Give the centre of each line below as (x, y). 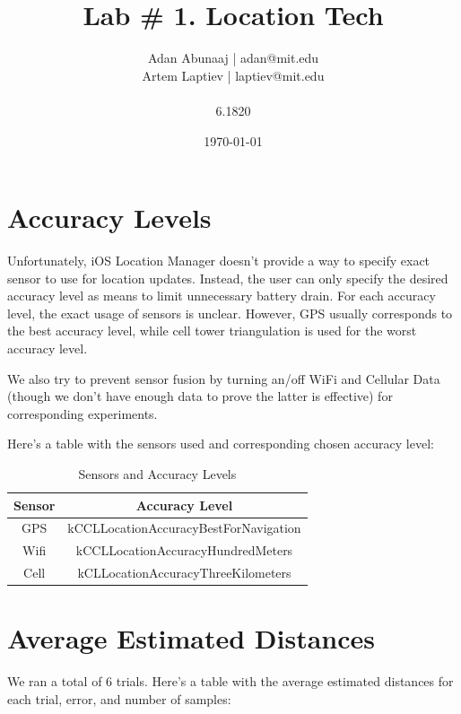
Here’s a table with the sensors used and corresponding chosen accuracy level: (221, 444)
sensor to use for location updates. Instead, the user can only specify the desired (228, 278)
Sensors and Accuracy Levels (157, 473)
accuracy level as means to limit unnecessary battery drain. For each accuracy (222, 296)
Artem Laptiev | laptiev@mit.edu (233, 75)
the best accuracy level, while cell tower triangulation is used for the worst (212, 331)
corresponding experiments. (83, 413)
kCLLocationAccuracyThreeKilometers (184, 573)
